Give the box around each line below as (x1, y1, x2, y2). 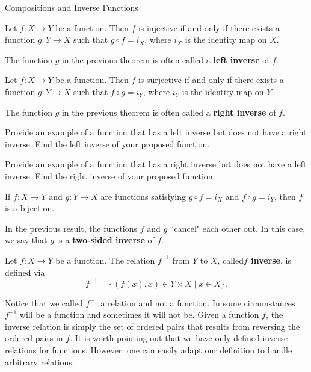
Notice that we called (5, 296, 83, 309)
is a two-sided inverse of (57, 234, 155, 246)
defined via (5, 265, 45, 278)
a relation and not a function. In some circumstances (100, 296, 295, 309)
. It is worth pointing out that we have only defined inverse (70, 332, 288, 344)
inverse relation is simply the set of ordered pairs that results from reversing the (5, 320, 300, 332)
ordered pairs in (5, 332, 63, 344)
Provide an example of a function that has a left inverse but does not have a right (5, 126, 307, 138)
